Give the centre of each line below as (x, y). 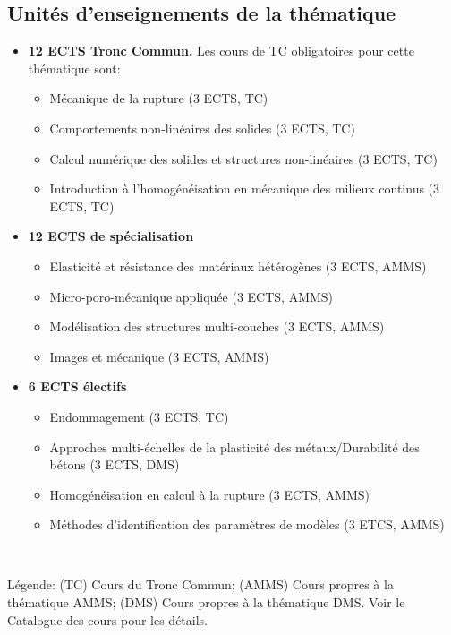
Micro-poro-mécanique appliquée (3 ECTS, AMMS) (191, 296)
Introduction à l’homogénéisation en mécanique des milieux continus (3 (245, 189)
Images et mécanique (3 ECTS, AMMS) (159, 356)
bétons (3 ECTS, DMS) (115, 464)
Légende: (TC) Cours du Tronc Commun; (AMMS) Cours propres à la (200, 584)
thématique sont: (74, 68)
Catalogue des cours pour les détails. (107, 619)
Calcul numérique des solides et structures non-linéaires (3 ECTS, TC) (243, 158)
